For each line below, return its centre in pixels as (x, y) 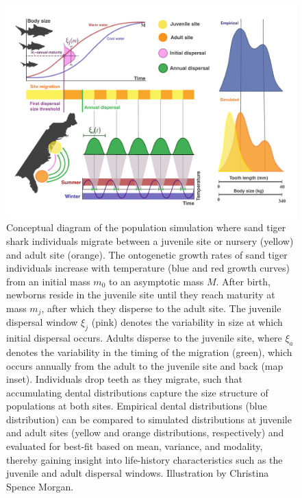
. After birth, (243, 281)
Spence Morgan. (40, 486)
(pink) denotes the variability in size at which (187, 322)
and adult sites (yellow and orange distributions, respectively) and (145, 432)
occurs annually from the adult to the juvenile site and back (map (145, 365)
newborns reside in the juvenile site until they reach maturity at (141, 295)
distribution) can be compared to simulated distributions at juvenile (149, 419)
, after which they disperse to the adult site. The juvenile (161, 308)
